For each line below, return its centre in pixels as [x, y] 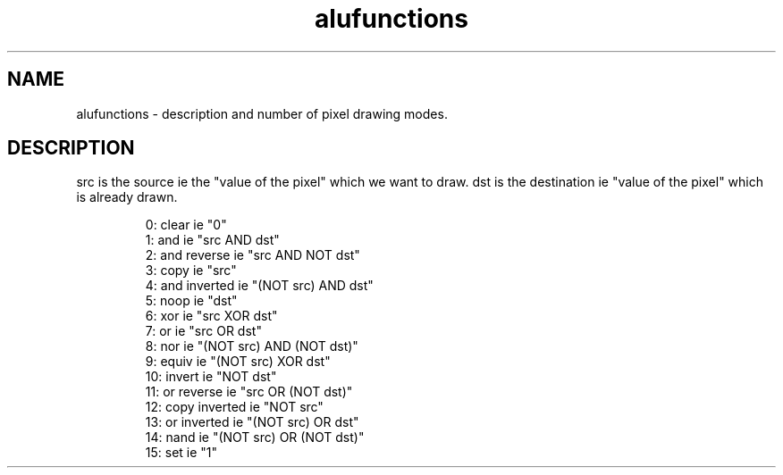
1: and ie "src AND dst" [212, 240]
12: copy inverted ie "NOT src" [234, 407]
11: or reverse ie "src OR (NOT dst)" [249, 392]
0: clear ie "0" [186, 225]
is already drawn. [127, 197]
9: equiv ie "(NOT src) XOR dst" [238, 362]
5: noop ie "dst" [191, 301]
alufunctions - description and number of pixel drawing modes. [262, 113]
